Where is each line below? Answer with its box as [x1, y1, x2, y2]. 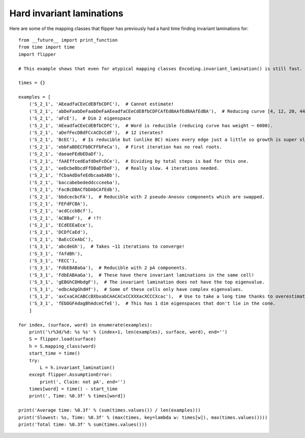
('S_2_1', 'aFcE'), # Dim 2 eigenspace [28, 115, 132, 122]
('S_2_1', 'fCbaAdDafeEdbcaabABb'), [28, 172, 120, 178]
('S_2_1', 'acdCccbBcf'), [28, 208, 94, 214]
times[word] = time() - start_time [28, 386, 118, 392]
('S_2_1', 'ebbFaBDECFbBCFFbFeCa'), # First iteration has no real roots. [28, 144, 222, 150]
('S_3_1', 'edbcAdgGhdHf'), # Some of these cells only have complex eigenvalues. [28, 286, 244, 292]
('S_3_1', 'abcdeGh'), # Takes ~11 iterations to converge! [28, 244, 185, 249]
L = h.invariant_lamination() [40, 364, 115, 370]
